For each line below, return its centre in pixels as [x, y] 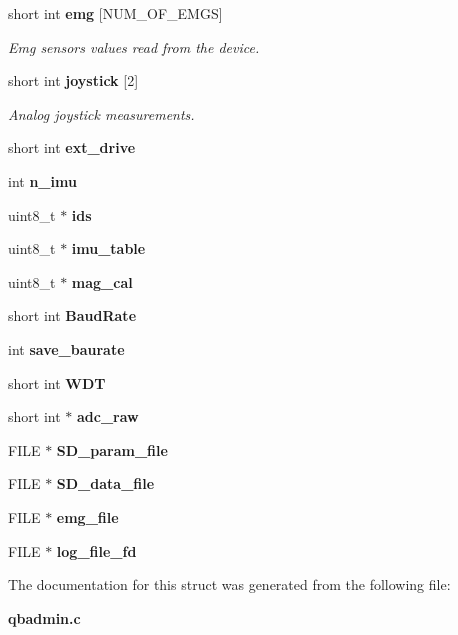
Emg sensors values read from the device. [134, 46]
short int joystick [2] [73, 80]
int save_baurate [66, 348]
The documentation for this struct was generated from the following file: [229, 584]
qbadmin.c [44, 617]
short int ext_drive [72, 147]
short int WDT [57, 382]
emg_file [87, 516]
